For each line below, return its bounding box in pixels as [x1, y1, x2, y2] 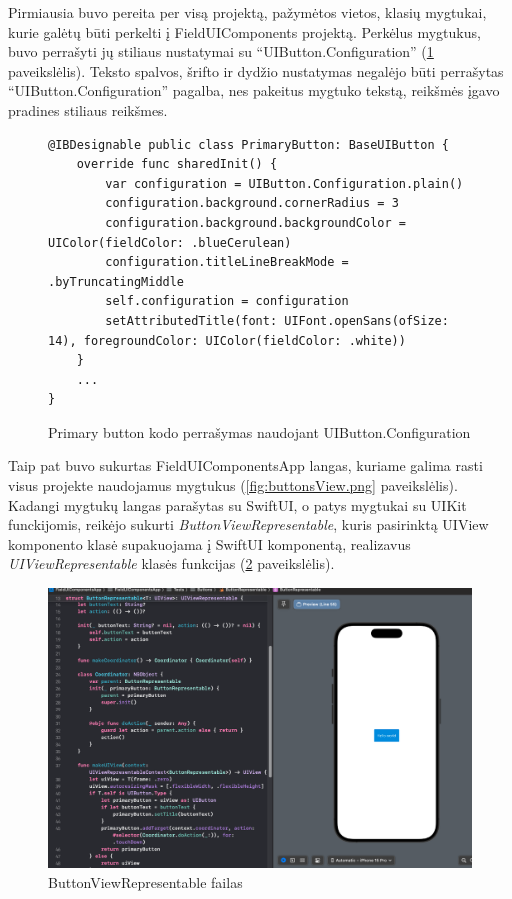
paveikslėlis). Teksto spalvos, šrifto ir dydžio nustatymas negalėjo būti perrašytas [8, 60, 504, 81]
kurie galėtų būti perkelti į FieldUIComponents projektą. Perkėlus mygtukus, [8, 21, 481, 42]
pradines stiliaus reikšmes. [8, 99, 168, 120]
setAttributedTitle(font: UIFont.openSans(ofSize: [105, 313, 449, 328]
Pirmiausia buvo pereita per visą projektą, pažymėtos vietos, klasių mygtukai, [8, 2, 487, 22]
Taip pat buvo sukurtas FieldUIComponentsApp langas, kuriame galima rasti [8, 455, 483, 476]
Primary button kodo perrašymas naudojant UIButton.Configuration [48, 421, 471, 442]
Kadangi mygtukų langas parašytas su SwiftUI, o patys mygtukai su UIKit [8, 494, 467, 515]
